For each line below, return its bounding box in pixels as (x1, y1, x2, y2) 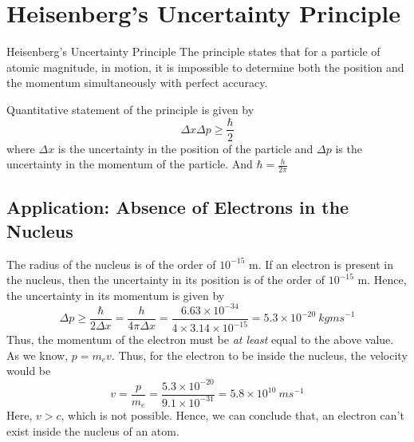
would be (6, 362, 51, 379)
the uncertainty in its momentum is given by (6, 286, 225, 303)
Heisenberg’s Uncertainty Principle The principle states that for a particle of (6, 43, 380, 60)
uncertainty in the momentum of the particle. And (6, 156, 253, 172)
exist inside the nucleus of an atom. (6, 422, 179, 439)
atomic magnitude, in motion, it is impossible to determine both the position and (6, 58, 404, 75)
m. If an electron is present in (248, 255, 394, 272)
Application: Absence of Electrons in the (6, 195, 349, 219)
